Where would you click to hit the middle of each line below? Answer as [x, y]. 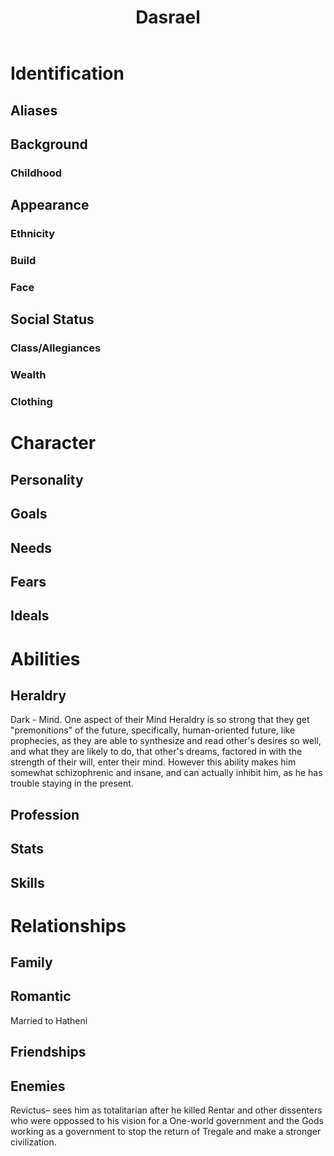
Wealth [28, 375]
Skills [27, 882]
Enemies [38, 1086]
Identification [67, 73]
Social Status [52, 319]
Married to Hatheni [49, 1020]
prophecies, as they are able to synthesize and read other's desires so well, [166, 741]
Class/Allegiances [56, 348]
